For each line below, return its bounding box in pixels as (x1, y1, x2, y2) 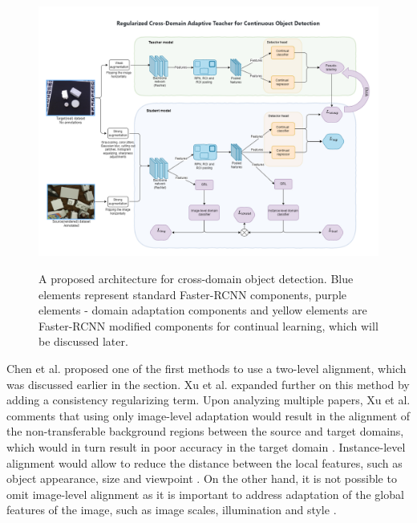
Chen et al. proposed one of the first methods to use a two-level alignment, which (6, 359, 407, 376)
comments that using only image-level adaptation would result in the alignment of (6, 407, 411, 424)
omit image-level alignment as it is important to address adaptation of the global (6, 485, 404, 502)
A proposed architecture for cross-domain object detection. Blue (38, 270, 354, 286)
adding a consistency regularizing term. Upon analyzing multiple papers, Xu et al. (6, 391, 411, 408)
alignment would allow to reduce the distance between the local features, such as (6, 454, 403, 471)
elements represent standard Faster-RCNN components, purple (38, 286, 347, 302)
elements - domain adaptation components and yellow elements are (38, 302, 367, 318)
